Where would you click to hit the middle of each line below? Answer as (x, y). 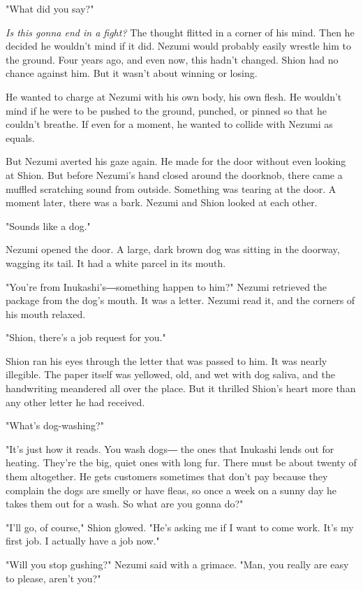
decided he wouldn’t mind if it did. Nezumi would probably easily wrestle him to (178, 46)
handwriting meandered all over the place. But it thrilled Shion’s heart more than (181, 388)
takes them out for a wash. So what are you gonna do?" (125, 504)
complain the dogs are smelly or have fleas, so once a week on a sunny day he (171, 490)
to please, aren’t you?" (53, 578)
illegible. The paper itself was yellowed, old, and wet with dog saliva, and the (170, 374)
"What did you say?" (50, 8)
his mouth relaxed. (46, 314)
